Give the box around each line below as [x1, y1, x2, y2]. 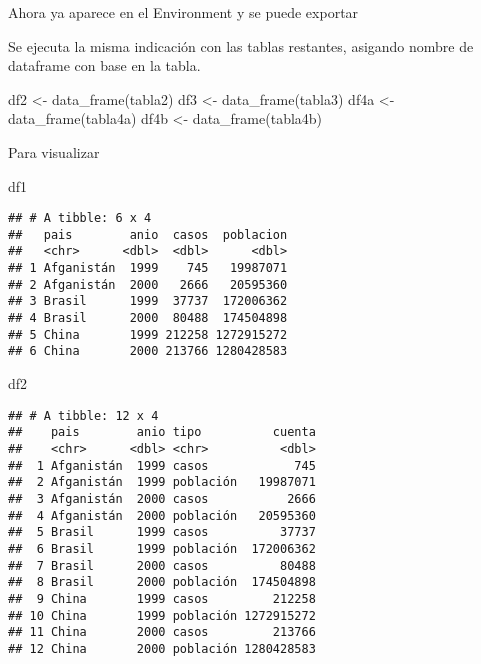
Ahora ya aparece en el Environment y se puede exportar [8, 2, 359, 22]
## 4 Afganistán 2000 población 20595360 [8, 508, 316, 523]
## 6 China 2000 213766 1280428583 [8, 344, 288, 359]
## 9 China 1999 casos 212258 [8, 591, 316, 606]
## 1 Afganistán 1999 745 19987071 [8, 261, 288, 276]
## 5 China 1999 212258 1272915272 [8, 327, 288, 342]
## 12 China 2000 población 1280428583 [8, 641, 316, 656]
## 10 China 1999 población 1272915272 [8, 608, 316, 623]
